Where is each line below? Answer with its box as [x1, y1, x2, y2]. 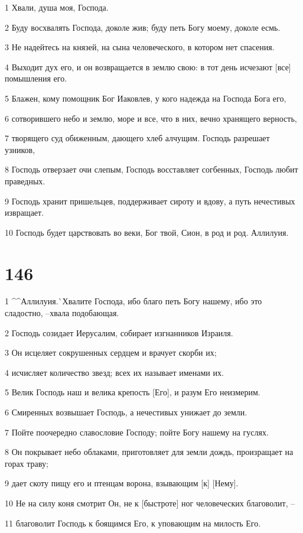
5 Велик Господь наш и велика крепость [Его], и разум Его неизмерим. [5, 386, 260, 398]
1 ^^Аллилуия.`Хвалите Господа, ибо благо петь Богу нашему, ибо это [5, 295, 262, 307]
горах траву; [5, 457, 48, 469]
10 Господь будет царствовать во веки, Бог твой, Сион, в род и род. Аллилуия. [5, 226, 289, 238]
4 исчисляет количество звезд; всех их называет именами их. [5, 366, 224, 378]
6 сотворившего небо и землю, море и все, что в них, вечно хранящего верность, [5, 112, 297, 124]
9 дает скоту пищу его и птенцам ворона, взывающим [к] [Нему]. [5, 477, 239, 489]
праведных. [5, 174, 45, 187]
